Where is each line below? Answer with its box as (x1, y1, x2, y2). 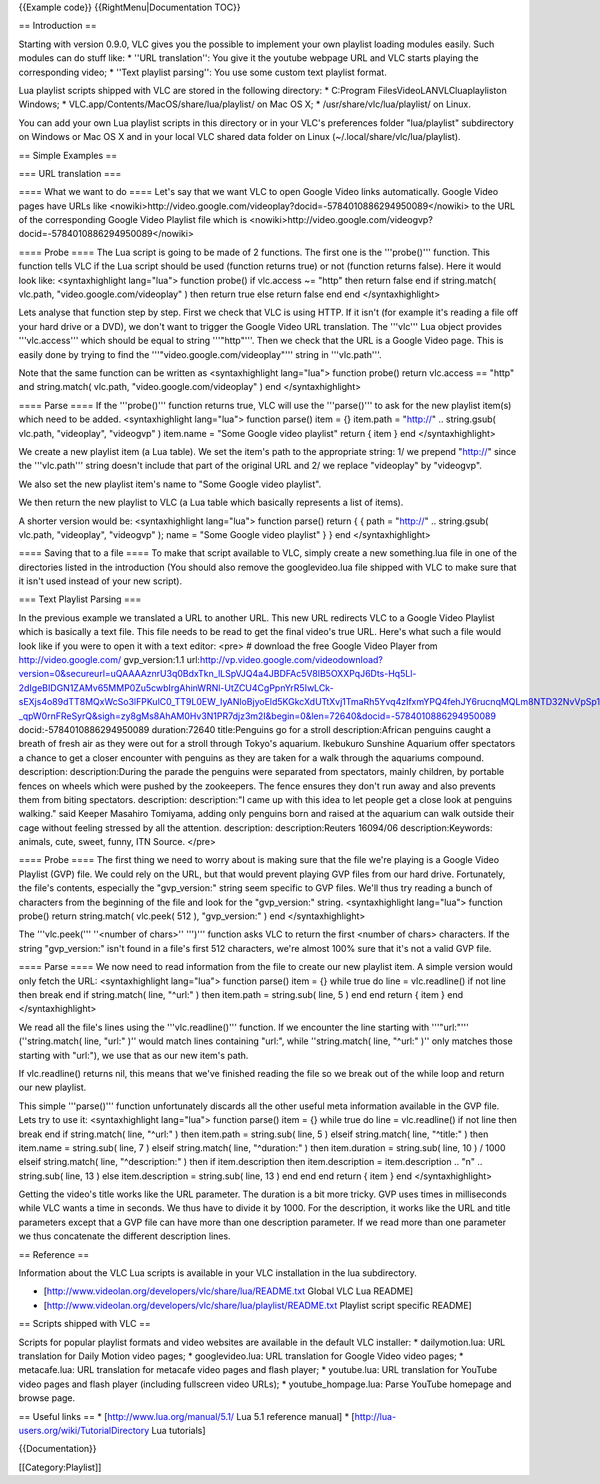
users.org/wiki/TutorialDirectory (18, 1424, 150, 1436)
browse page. (18, 1392, 76, 1404)
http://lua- (354, 1410, 397, 1422)
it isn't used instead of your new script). (18, 575, 183, 587)
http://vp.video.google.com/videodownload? (199, 654, 384, 666)
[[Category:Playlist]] (18, 1461, 102, 1473)
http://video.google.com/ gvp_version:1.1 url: (18, 654, 200, 666)
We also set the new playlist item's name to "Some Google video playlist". (18, 478, 322, 490)
